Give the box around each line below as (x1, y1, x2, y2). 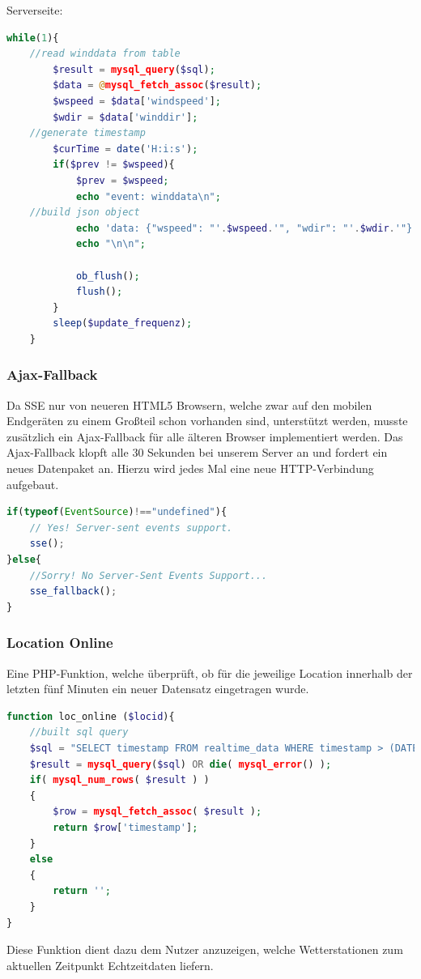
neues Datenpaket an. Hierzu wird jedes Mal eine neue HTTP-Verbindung (6, 460, 374, 477)
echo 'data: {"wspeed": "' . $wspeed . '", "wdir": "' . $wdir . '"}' (75, 222, 419, 234)
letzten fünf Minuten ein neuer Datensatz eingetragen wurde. (6, 680, 309, 697)
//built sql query (29, 726, 129, 739)
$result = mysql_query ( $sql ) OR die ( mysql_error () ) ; (29, 758, 332, 770)
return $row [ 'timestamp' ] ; (53, 821, 198, 833)
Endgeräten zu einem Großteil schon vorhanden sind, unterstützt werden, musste (6, 412, 408, 429)
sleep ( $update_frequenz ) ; (53, 317, 193, 330)
